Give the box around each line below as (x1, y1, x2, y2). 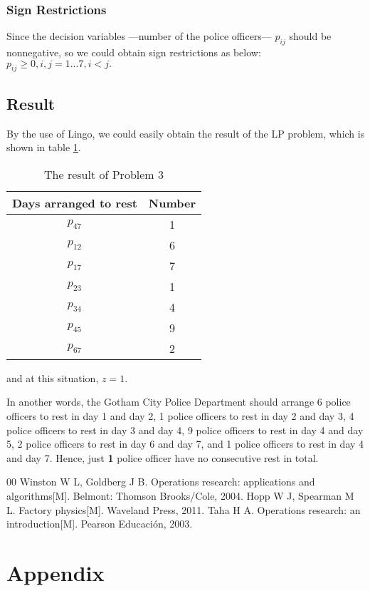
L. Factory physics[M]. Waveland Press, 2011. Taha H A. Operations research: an (6, 502, 361, 517)
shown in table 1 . (6, 140, 81, 155)
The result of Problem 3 (44, 165, 164, 183)
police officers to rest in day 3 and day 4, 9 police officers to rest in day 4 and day (6, 422, 364, 437)
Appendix (6, 557, 105, 587)
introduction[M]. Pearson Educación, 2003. (6, 516, 193, 531)
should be (289, 29, 332, 43)
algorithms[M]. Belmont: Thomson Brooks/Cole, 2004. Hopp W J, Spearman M (6, 488, 354, 503)
